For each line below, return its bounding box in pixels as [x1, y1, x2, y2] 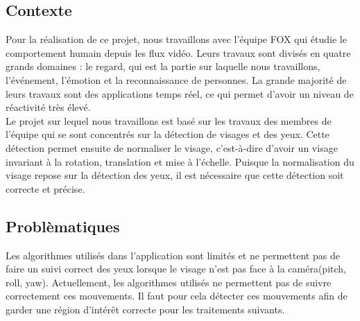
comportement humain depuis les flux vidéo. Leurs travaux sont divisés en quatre [6, 45, 351, 60]
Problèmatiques [6, 215, 120, 236]
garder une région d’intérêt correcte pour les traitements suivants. [6, 302, 285, 316]
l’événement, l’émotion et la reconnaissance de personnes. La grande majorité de [6, 72, 347, 87]
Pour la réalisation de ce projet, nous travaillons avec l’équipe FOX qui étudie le [6, 32, 347, 46]
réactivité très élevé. [6, 100, 91, 114]
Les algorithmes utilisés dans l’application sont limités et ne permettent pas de [6, 248, 340, 262]
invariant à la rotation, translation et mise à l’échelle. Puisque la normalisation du [6, 154, 354, 168]
